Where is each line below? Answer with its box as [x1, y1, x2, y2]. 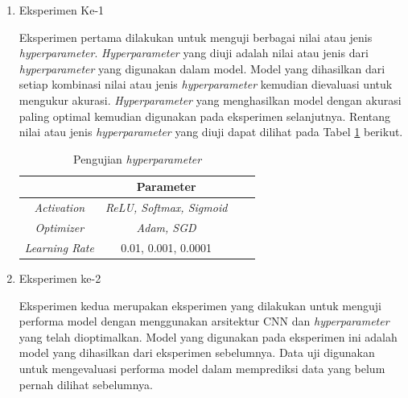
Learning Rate [24, 238, 94, 255]
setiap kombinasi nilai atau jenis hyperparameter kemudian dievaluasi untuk [19, 76, 393, 93]
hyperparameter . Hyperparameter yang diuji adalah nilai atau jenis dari [19, 44, 369, 61]
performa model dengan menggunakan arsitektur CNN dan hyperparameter [19, 313, 389, 330]
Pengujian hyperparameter [73, 150, 202, 167]
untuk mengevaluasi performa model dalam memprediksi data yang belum [19, 359, 385, 376]
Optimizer [35, 219, 84, 236]
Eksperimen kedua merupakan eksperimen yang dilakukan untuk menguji [19, 296, 381, 313]
